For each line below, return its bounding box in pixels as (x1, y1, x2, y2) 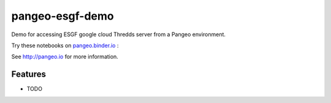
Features (11, 69, 46, 80)
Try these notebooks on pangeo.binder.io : (11, 42, 119, 49)
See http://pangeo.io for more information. (11, 53, 119, 61)
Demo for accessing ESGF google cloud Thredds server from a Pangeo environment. (11, 31, 226, 38)
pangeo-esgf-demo (11, 9, 115, 23)
